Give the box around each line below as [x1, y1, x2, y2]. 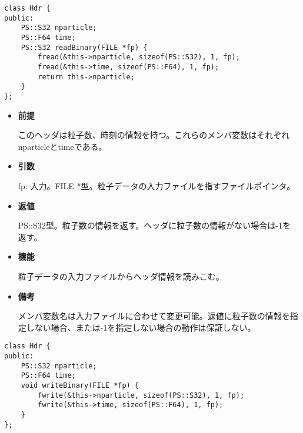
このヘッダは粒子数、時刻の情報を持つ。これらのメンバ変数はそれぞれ [18, 129, 290, 141]
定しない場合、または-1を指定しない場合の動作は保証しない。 [18, 321, 256, 333]
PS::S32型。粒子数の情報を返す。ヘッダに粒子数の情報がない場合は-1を [18, 219, 291, 231]
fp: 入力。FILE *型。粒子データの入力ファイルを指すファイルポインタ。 [18, 179, 295, 192]
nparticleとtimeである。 [18, 140, 107, 152]
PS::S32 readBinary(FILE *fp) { [21, 43, 148, 52]
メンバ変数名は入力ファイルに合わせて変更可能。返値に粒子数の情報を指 [18, 310, 298, 322]
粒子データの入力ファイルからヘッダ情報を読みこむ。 [18, 270, 224, 282]
